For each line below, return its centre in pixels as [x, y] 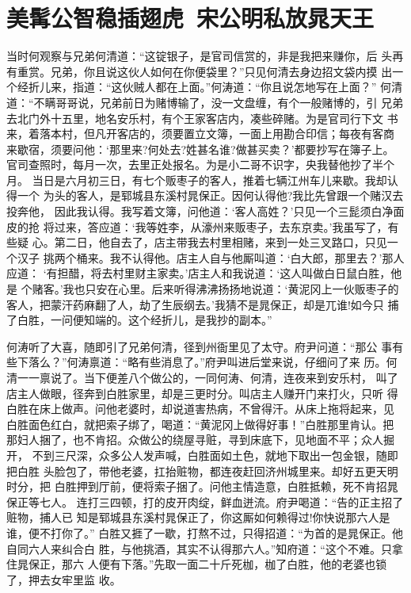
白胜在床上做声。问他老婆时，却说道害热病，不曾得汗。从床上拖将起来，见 [200, 409]
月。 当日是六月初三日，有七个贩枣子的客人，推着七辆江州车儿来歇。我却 [197, 180]
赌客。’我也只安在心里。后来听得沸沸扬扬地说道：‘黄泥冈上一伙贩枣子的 [215, 289]
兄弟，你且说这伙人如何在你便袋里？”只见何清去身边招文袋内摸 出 [221, 71]
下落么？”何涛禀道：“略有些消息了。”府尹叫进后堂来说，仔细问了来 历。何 [207, 362]
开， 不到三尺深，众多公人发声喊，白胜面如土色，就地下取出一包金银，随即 [202, 455]
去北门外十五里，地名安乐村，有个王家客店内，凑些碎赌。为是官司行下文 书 [202, 118]
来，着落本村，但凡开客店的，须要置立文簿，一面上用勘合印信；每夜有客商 [200, 134]
